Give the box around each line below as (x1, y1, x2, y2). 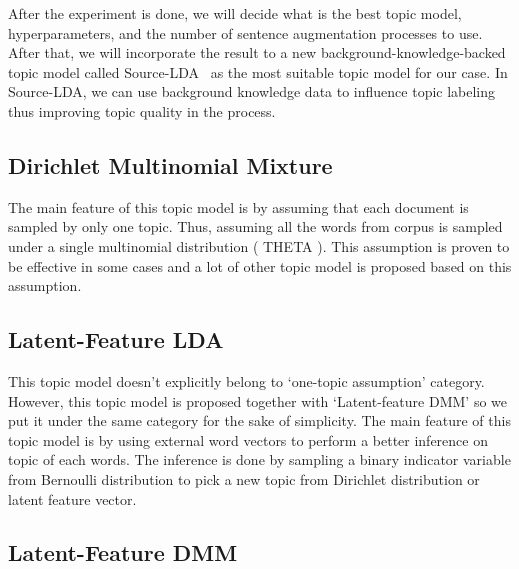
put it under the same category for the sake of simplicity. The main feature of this (8, 410, 511, 431)
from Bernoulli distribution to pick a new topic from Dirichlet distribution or (8, 468, 480, 489)
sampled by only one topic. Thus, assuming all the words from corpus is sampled (8, 216, 503, 237)
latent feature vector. (8, 488, 137, 509)
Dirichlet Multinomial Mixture (8, 149, 333, 180)
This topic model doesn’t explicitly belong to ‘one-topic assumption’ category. (8, 370, 485, 391)
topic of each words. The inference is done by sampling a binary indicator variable (8, 449, 511, 470)
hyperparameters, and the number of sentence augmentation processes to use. (8, 22, 483, 43)
